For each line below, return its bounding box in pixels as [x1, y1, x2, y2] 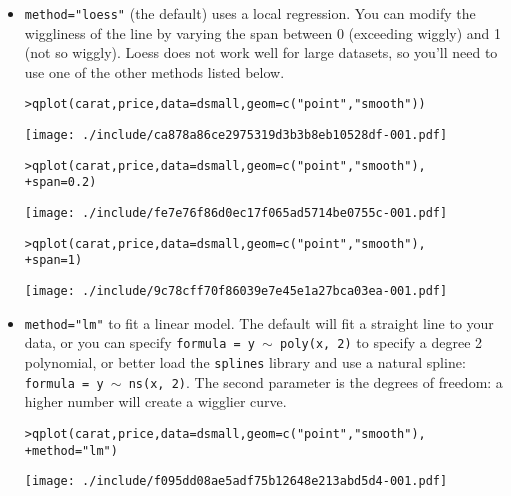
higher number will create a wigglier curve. [24, 391, 287, 412]
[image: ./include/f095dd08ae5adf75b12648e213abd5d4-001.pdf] [24, 474, 448, 489]
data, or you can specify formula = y [24, 332, 255, 353]
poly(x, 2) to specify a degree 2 [280, 332, 483, 353]
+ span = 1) [24, 253, 83, 268]
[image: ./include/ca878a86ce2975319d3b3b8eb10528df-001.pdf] [24, 128, 448, 143]
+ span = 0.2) [24, 175, 97, 190]
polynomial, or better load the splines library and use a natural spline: [24, 352, 466, 372]
